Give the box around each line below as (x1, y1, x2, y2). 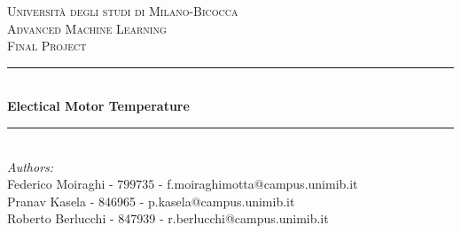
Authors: (7, 157, 54, 175)
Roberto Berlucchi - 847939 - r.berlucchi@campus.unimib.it (7, 209, 329, 228)
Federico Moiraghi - (7, 175, 113, 193)
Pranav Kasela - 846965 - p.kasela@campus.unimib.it (7, 191, 295, 210)
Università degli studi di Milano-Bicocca (7, 2, 238, 19)
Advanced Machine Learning (7, 19, 167, 37)
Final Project (7, 36, 87, 55)
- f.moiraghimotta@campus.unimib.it (159, 175, 358, 193)
